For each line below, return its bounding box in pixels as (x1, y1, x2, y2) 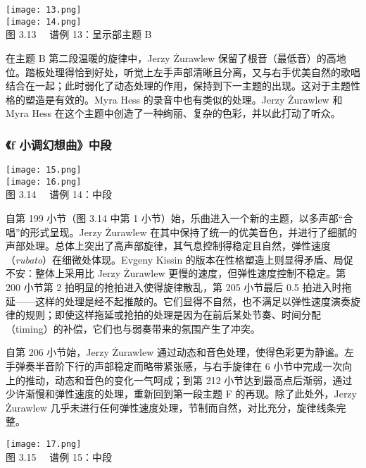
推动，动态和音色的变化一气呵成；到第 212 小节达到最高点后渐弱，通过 (25, 372, 353, 387)
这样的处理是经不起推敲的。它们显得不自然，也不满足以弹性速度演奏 (34, 293, 351, 308)
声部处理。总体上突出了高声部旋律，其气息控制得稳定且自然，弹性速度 (6, 238, 331, 253)
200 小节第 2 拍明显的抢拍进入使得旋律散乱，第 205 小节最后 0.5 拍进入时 (6, 279, 342, 294)
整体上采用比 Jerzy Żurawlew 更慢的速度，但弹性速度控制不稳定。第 (34, 266, 346, 281)
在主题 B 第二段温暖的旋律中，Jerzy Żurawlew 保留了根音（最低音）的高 (6, 50, 336, 65)
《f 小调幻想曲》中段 (6, 135, 112, 153)
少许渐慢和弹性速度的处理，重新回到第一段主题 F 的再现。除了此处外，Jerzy (6, 386, 357, 401)
